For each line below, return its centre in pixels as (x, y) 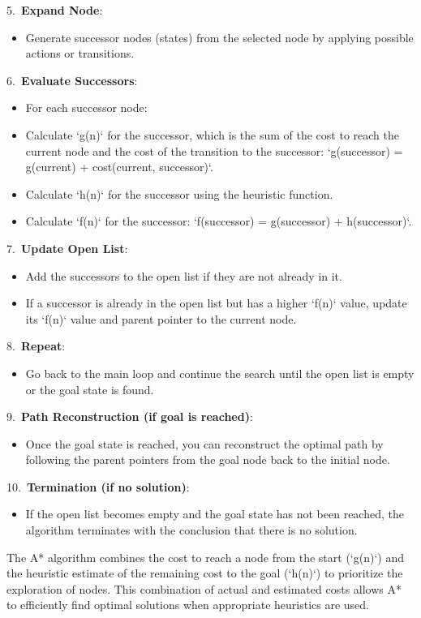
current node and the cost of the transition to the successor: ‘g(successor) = (214, 150)
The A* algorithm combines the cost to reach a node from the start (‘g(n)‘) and (205, 557)
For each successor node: (86, 107)
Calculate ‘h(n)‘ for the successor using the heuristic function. (179, 193)
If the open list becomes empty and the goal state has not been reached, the (215, 514)
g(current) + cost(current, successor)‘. (119, 167)
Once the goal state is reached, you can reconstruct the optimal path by (204, 443)
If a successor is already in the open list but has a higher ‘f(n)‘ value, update (216, 303)
